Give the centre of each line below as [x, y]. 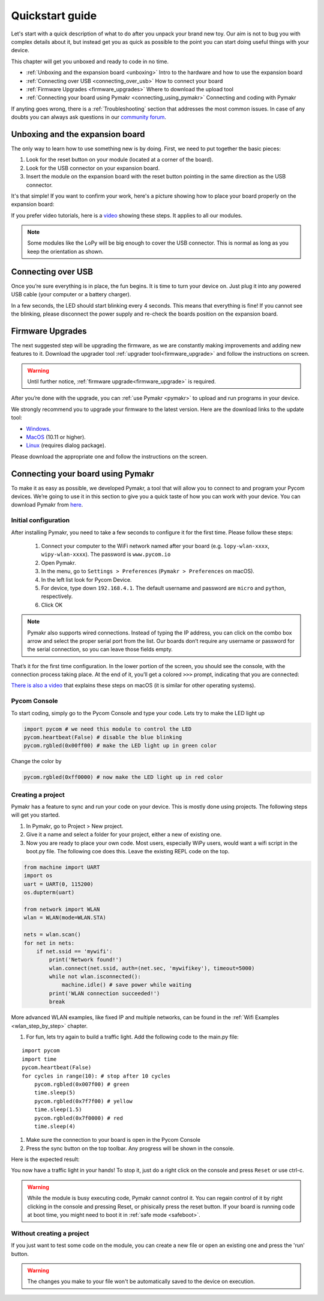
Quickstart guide [54, 16]
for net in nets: [49, 943]
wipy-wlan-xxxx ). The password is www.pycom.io [106, 554]
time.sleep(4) [55, 1126]
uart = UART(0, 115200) [59, 884]
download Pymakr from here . [47, 505]
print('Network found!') [85, 960]
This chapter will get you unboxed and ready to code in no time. [90, 61]
